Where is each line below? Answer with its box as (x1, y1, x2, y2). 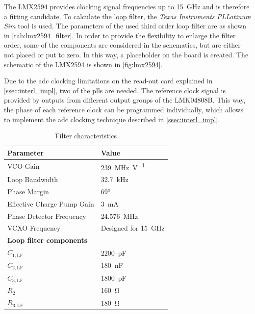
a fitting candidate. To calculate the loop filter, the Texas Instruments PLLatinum (4, 11, 251, 21)
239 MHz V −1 (101, 160, 145, 172)
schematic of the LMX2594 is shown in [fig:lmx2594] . (4, 59, 163, 69)
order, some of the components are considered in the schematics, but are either (4, 40, 241, 50)
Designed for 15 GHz (101, 223, 165, 233)
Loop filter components (7, 235, 88, 245)
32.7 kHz (101, 174, 128, 184)
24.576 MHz (101, 210, 138, 221)
